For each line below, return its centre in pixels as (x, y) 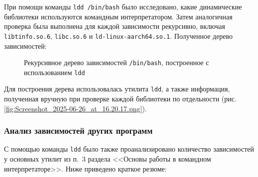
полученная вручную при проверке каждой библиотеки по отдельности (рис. (120, 99)
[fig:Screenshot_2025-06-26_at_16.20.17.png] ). (75, 108)
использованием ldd (55, 72)
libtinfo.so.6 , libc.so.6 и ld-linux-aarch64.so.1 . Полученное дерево (119, 36)
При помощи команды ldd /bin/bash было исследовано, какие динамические (123, 6)
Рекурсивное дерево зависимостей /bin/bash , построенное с (117, 62)
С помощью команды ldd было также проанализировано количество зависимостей (129, 149)
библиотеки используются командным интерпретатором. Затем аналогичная (118, 16)
